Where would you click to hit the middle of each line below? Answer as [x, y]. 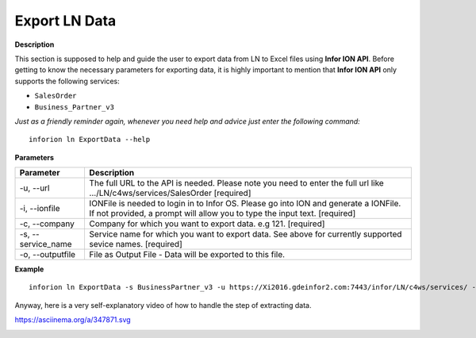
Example [29, 269]
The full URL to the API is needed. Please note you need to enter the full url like [236, 183]
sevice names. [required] [136, 244]
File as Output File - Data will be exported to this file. [187, 255]
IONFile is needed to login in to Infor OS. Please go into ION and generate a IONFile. [245, 204]
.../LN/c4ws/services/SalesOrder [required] [170, 193]
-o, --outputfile [47, 255]
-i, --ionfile [40, 209]
